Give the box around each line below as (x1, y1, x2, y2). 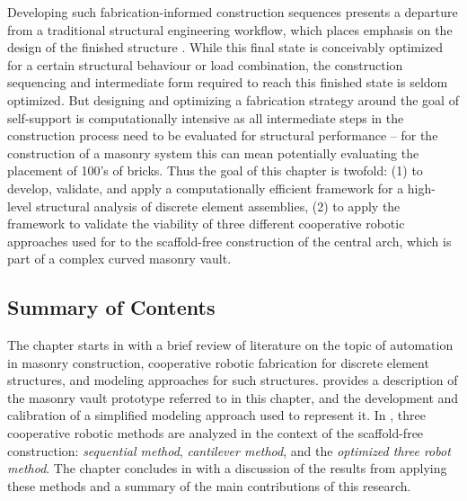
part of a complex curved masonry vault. (7, 249, 232, 268)
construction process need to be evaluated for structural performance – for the (7, 126, 438, 145)
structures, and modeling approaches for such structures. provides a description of (7, 371, 458, 389)
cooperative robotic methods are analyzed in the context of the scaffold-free (7, 424, 424, 443)
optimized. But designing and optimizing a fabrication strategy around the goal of (7, 90, 459, 109)
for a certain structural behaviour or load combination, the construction (7, 55, 403, 74)
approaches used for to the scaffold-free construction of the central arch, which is (7, 231, 452, 250)
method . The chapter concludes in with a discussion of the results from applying (7, 459, 447, 478)
